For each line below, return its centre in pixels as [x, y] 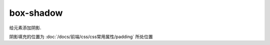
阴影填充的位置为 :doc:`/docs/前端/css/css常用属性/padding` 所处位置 [81, 37]
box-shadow [36, 13]
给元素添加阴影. [25, 28]
